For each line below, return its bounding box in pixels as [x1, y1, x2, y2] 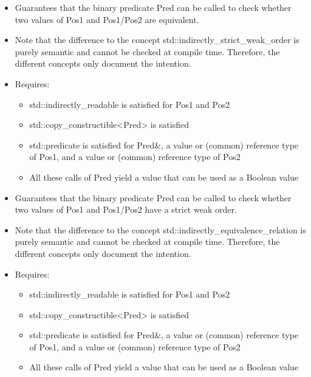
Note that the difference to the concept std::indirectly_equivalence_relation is [15, 223, 306, 236]
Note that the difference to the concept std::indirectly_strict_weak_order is [15, 33, 299, 46]
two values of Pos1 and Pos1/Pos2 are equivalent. [15, 13, 199, 25]
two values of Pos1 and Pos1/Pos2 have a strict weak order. [15, 203, 237, 216]
